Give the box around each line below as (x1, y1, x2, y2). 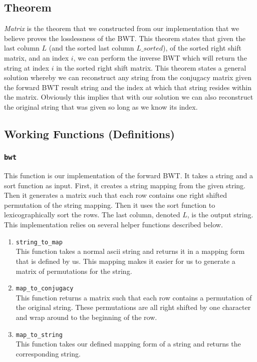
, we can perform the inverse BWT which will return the (73, 52, 247, 63)
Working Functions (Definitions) (4, 126, 175, 141)
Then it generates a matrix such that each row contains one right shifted (4, 190, 227, 200)
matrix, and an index (4, 52, 69, 63)
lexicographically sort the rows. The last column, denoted (4, 209, 180, 220)
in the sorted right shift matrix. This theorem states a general (56, 62, 246, 73)
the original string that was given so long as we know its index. (4, 101, 198, 112)
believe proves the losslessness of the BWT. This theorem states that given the (4, 33, 246, 43)
